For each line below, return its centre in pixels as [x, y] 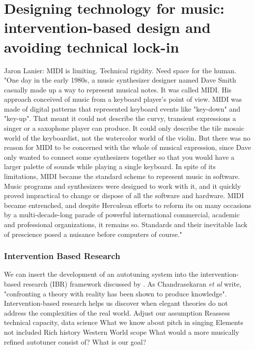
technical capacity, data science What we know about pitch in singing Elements [124, 322]
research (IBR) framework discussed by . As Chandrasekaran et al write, [132, 284]
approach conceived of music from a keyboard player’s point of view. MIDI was [123, 99]
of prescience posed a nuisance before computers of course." [93, 234]
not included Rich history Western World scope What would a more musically [122, 332]
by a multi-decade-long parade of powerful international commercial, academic [122, 215]
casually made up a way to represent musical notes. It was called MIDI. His [118, 89]
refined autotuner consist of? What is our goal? [75, 341]
